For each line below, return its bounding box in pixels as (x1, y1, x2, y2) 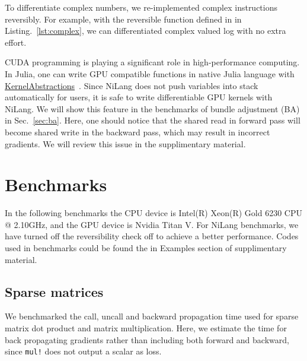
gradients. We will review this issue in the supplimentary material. (5, 137, 246, 150)
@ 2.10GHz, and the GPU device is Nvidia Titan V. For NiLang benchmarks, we (5, 218, 299, 230)
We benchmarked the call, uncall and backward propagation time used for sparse (5, 310, 299, 322)
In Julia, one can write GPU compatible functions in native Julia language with (5, 67, 295, 80)
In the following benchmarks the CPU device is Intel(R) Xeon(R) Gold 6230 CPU (5, 207, 302, 219)
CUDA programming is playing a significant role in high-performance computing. (5, 56, 300, 68)
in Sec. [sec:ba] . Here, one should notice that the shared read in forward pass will (5, 114, 300, 126)
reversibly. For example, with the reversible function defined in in (5, 12, 242, 25)
